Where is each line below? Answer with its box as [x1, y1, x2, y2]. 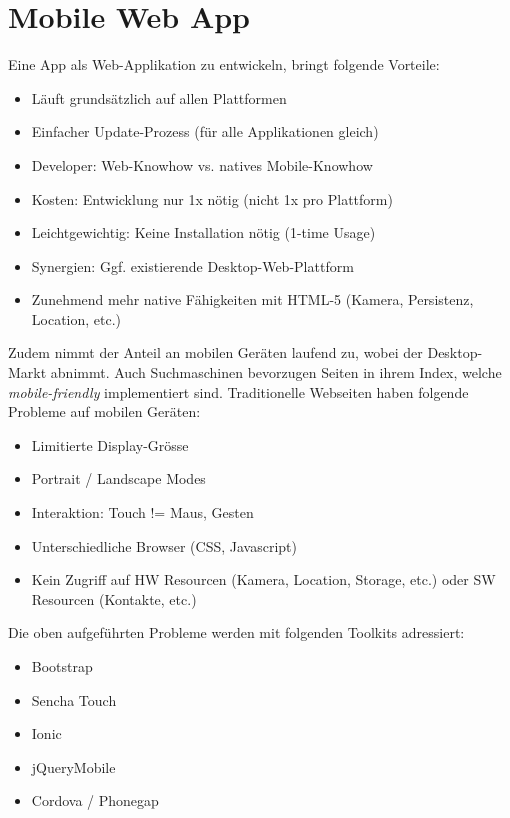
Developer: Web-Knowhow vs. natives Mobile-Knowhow [31, 154, 373, 175]
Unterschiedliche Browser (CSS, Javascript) [31, 535, 297, 556]
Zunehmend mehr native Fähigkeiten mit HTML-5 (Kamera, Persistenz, [31, 289, 474, 310]
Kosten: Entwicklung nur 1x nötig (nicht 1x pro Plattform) [31, 188, 393, 209]
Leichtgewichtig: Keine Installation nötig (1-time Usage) [31, 222, 376, 243]
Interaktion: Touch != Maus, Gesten [31, 502, 254, 523]
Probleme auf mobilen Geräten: [8, 401, 201, 422]
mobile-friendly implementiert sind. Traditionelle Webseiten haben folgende [8, 381, 469, 402]
